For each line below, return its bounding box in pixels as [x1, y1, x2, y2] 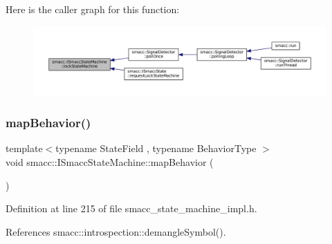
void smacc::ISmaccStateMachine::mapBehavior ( [6, 155, 214, 169]
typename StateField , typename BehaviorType [55, 141, 257, 156]
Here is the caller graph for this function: [6, 2, 180, 16]
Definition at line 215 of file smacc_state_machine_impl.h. [6, 201, 257, 216]
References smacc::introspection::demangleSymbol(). [6, 224, 226, 238]
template [6, 141, 43, 156]
